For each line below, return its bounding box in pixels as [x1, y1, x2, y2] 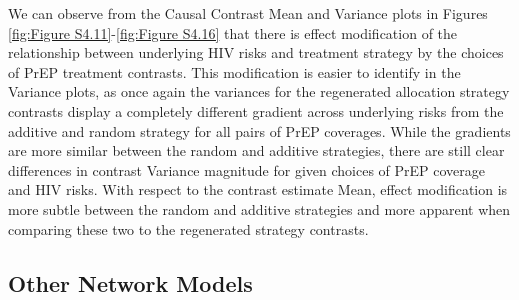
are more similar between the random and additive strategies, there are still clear [8, 140, 505, 161]
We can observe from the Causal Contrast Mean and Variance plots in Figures [8, 3, 488, 23]
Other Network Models [8, 267, 253, 298]
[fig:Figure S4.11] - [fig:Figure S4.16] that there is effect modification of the [8, 22, 458, 43]
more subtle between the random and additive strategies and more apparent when [8, 198, 511, 219]
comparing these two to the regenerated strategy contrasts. [8, 218, 369, 239]
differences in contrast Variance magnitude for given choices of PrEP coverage [8, 159, 486, 180]
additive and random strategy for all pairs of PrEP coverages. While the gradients [8, 120, 511, 141]
